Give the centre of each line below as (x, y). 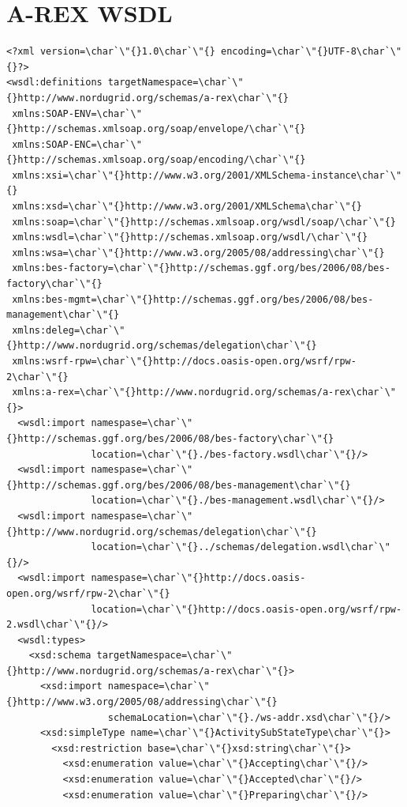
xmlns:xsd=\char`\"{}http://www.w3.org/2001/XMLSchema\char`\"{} (187, 207)
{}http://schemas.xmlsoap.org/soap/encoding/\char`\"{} (156, 160)
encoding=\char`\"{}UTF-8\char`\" (312, 52)
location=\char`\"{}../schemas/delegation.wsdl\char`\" (241, 547)
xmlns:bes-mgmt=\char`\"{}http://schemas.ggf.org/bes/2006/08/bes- (193, 299)
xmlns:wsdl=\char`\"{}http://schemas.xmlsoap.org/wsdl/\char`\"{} (190, 238)
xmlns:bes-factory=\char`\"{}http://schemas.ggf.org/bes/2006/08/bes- (201, 268)
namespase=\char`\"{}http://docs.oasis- (198, 578)
